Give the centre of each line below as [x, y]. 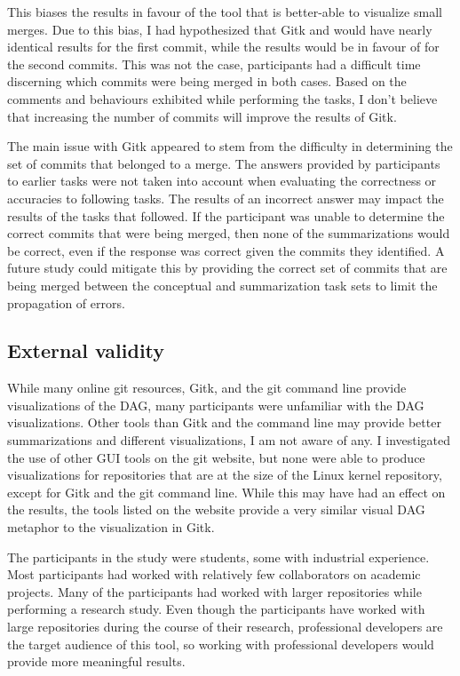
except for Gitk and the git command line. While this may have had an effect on [226, 492]
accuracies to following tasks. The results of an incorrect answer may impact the [226, 198]
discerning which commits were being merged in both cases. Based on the [207, 81]
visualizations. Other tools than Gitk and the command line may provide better [224, 422]
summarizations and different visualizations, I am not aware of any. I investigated [229, 440]
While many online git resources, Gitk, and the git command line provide [207, 388]
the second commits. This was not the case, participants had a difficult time [214, 64]
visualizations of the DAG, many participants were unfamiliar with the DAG [216, 405]
